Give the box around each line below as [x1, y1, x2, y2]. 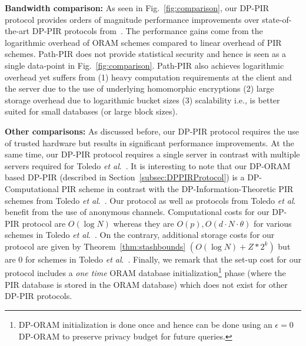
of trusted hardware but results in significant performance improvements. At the [5, 136, 294, 149]
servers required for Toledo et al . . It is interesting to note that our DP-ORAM [5, 159, 291, 172]
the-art [5, 25, 30, 37]
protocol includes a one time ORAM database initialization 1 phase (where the [5, 265, 286, 279]
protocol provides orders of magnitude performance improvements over [5, 13, 260, 25]
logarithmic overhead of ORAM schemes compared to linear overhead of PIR [5, 36, 282, 48]
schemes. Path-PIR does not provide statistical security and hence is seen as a [5, 48, 287, 60]
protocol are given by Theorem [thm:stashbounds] [5, 240, 186, 252]
